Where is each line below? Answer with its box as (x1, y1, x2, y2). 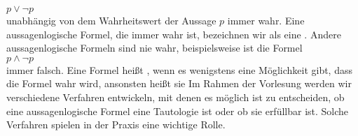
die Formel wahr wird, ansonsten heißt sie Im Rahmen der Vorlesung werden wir (6, 76, 352, 91)
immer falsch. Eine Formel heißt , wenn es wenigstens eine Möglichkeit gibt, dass (6, 62, 352, 77)
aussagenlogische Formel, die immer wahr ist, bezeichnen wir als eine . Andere (6, 27, 341, 41)
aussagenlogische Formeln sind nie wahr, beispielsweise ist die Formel (6, 40, 303, 55)
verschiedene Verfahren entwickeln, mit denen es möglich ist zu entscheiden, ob (6, 89, 345, 104)
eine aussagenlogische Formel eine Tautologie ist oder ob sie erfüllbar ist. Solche (6, 103, 349, 118)
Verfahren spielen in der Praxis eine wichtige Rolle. (6, 117, 226, 132)
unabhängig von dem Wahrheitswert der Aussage (6, 13, 216, 27)
